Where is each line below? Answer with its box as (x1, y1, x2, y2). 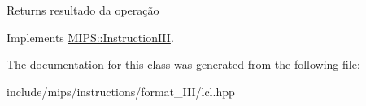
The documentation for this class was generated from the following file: (7, 56, 360, 73)
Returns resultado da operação (7, 2, 159, 18)
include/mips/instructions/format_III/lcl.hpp (7, 83, 235, 100)
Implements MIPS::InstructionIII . (7, 28, 174, 45)
